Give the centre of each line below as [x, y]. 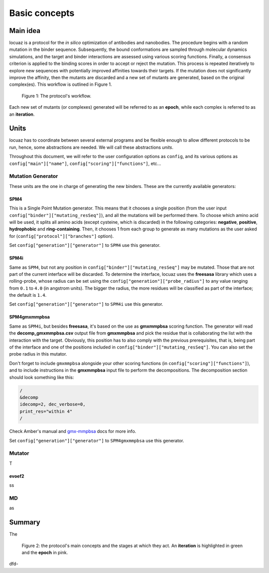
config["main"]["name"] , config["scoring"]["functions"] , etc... [85, 163]
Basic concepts [42, 13]
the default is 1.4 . [28, 295]
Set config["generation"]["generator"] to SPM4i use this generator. [86, 304]
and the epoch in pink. [45, 552]
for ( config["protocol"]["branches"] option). [62, 236]
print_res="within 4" [46, 411]
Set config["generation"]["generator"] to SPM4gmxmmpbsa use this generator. [97, 440]
